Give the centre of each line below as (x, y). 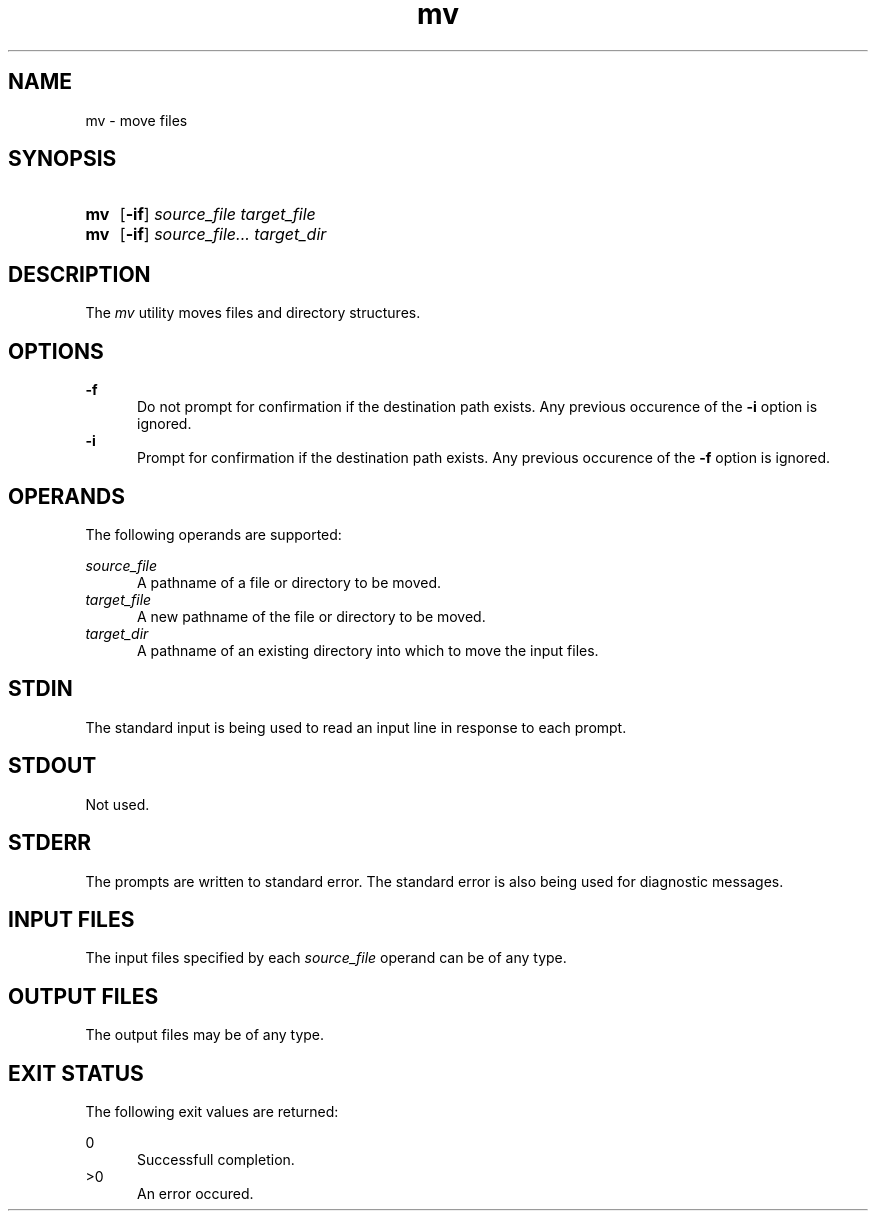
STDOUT (52, 766)
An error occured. (195, 1194)
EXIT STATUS (76, 1073)
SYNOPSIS (62, 159)
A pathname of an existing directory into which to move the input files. (368, 650)
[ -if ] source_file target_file (217, 214)
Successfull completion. (216, 1160)
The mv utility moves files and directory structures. (253, 313)
